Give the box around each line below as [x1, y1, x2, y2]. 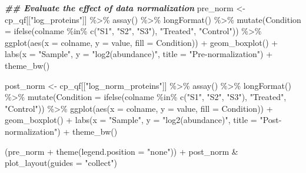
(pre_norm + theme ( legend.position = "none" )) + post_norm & [5, 145, 238, 157]
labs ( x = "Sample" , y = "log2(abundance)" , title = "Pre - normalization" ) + [5, 48, 273, 60]
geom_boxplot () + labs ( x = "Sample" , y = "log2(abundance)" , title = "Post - [5, 114, 282, 126]
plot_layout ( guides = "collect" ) [5, 157, 118, 169]
